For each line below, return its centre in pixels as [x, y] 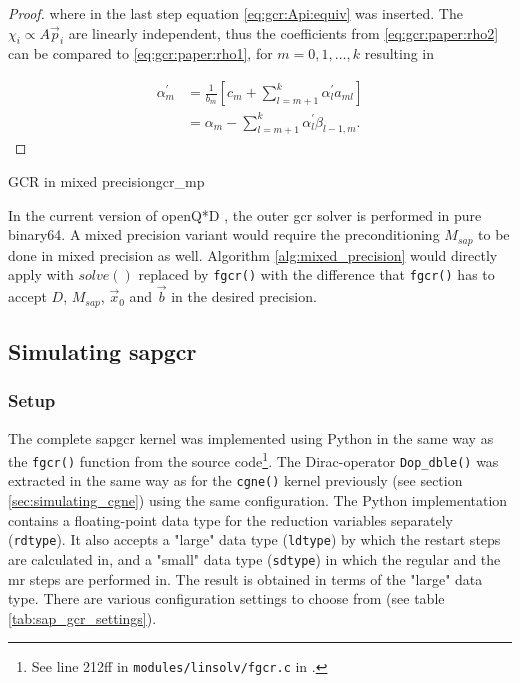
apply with [41, 274]
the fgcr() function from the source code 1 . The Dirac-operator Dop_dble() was [253, 459]
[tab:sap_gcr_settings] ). [82, 617]
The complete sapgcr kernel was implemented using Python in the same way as [251, 437]
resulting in [399, 53]
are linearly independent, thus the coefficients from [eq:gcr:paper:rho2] [283, 32]
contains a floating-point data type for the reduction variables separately [230, 519]
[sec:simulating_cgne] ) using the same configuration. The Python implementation [258, 500]
